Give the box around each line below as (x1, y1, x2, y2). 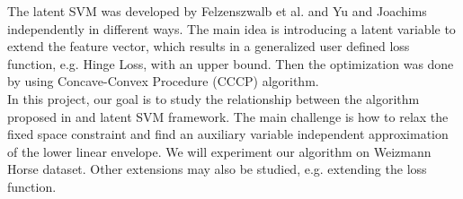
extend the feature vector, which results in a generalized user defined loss (7, 37, 410, 56)
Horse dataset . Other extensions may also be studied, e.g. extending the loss (7, 160, 427, 178)
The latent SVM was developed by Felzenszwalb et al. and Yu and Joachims (7, 2, 427, 20)
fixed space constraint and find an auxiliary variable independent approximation (7, 125, 449, 143)
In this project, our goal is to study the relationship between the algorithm (7, 89, 420, 108)
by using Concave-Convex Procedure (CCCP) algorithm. (7, 72, 319, 91)
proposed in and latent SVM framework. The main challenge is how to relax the (7, 107, 449, 125)
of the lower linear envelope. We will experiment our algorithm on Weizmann (7, 142, 432, 160)
